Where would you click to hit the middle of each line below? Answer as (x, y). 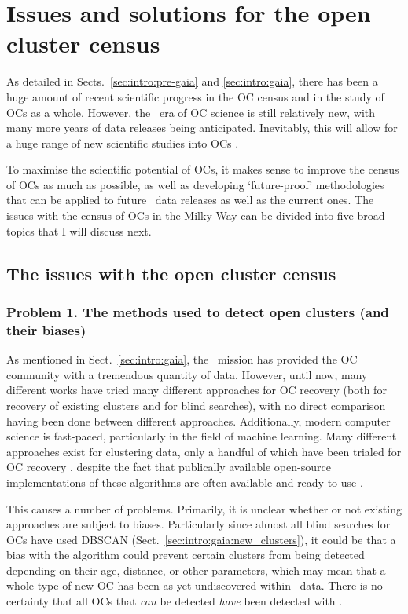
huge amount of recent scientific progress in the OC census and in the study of (195, 96)
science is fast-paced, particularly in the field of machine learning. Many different (202, 436)
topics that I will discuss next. (79, 230)
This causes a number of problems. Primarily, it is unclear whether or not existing (204, 508)
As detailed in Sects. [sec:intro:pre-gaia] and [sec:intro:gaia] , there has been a (192, 81)
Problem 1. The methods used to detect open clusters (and (198, 311)
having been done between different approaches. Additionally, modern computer (198, 420)
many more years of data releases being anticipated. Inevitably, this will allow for (202, 128)
